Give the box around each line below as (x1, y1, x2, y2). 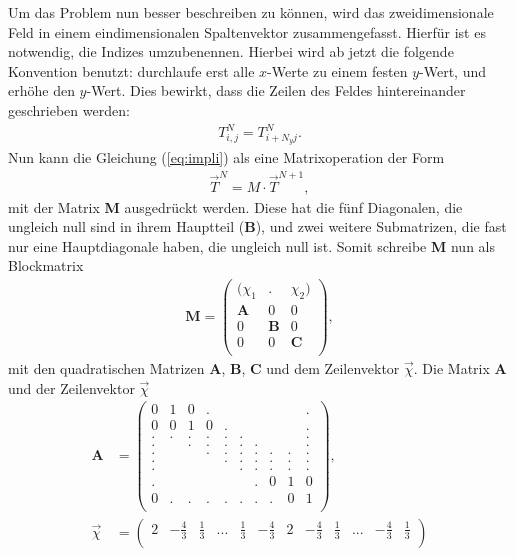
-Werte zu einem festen (267, 60, 408, 81)
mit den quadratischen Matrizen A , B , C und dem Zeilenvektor (8, 358, 400, 379)
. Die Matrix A (413, 358, 507, 379)
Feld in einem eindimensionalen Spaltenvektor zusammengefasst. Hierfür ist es (8, 21, 486, 42)
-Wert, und (419, 60, 486, 81)
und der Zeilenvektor (8, 377, 135, 398)
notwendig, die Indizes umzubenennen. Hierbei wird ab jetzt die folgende (8, 41, 454, 62)
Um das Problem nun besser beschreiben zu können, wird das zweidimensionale (8, 2, 494, 22)
